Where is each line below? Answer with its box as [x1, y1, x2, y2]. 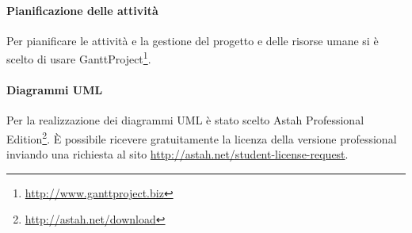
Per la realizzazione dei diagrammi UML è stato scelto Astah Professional [6, 112, 364, 128]
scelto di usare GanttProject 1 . [6, 48, 151, 67]
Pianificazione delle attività [6, 2, 158, 18]
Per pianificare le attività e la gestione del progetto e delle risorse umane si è [6, 32, 379, 48]
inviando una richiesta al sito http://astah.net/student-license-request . [6, 146, 349, 162]
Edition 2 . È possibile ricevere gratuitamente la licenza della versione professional [6, 128, 397, 147]
